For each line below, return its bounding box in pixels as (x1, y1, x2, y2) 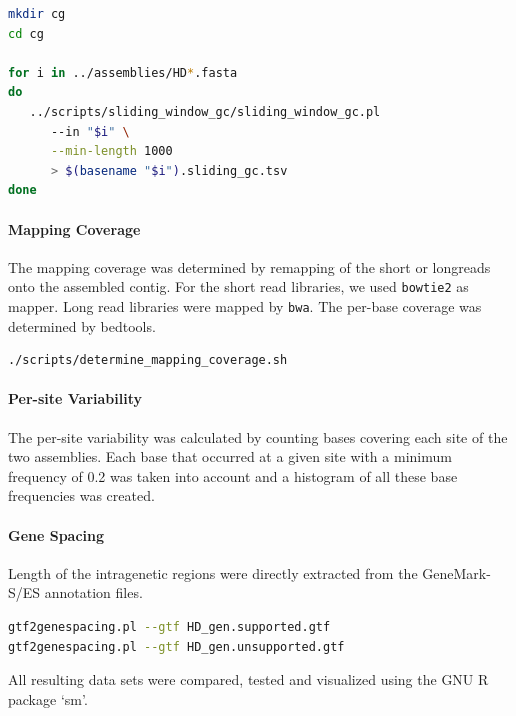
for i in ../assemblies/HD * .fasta (8, 65, 238, 80)
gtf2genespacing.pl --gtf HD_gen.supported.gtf (8, 619, 331, 634)
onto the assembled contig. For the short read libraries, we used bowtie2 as (8, 276, 469, 297)
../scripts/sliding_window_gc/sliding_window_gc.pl (29, 104, 381, 119)
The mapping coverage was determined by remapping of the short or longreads (8, 256, 491, 277)
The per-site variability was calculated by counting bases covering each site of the (8, 426, 508, 447)
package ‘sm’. (8, 688, 88, 709)
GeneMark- (422, 562, 491, 583)
